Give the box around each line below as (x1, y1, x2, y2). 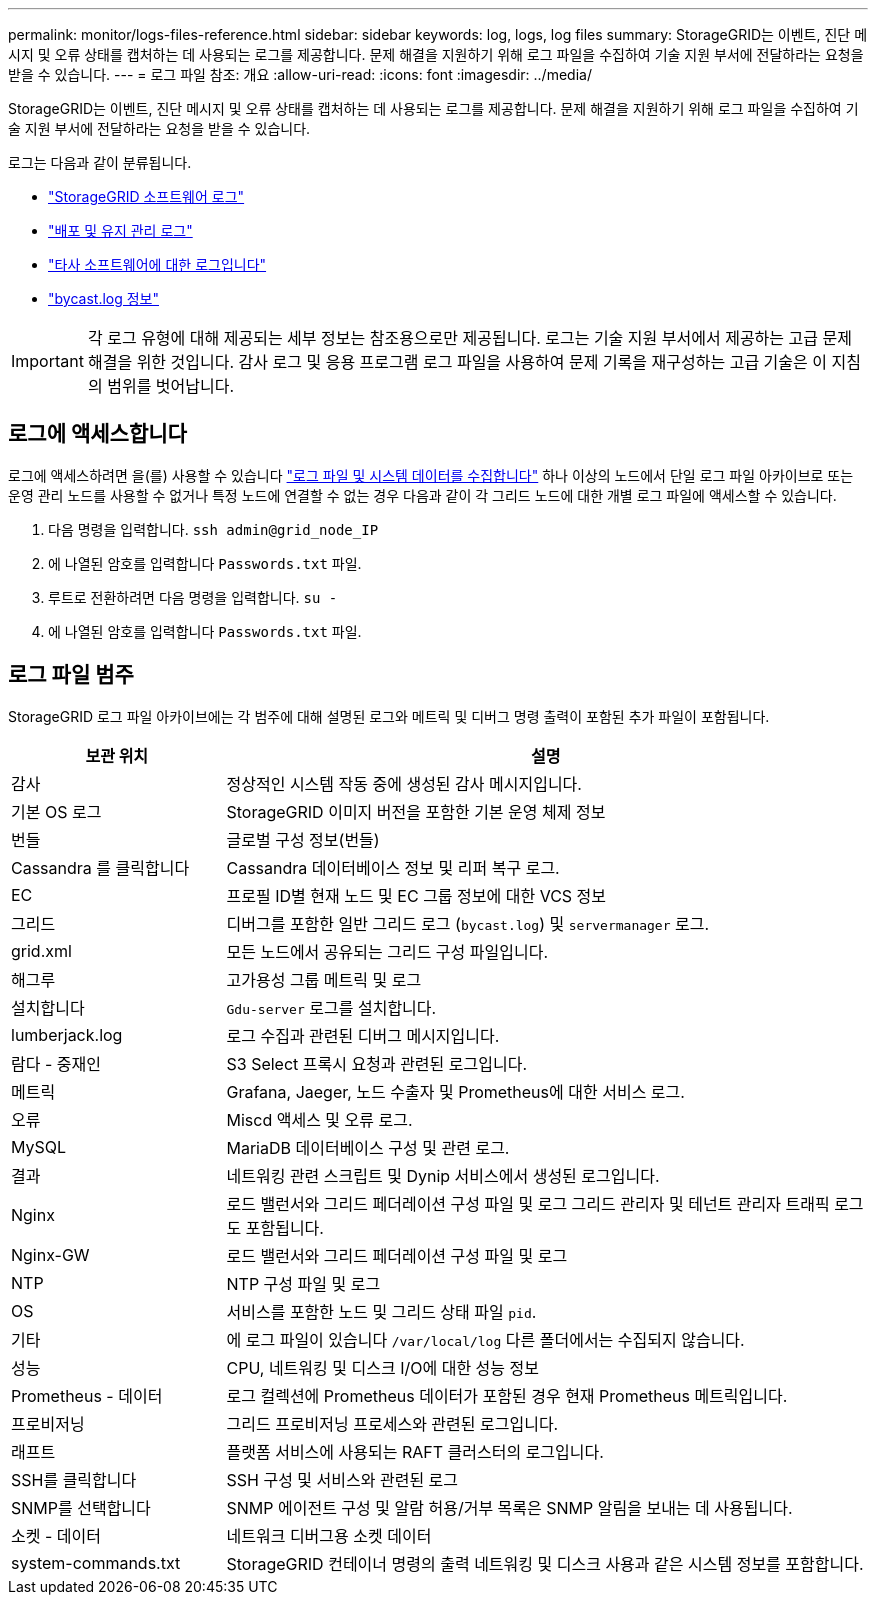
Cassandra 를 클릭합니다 (11, 857, 190, 878)
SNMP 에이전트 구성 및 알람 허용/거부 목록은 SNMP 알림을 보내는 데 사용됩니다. (226, 1497, 793, 1518)
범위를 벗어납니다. (107, 376, 235, 396)
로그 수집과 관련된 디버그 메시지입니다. (226, 1025, 500, 1046)
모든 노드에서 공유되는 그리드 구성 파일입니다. (226, 941, 549, 962)
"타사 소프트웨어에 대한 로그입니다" (48, 256, 267, 273)
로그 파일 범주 (8, 662, 134, 688)
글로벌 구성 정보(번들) (226, 829, 380, 850)
